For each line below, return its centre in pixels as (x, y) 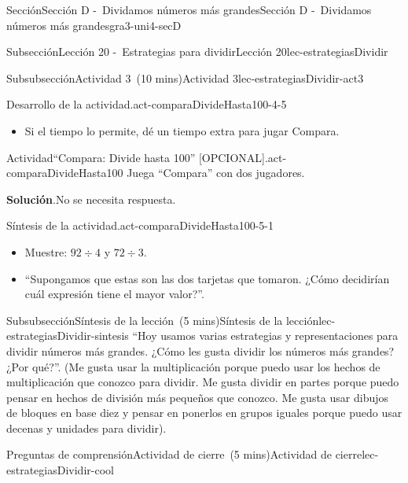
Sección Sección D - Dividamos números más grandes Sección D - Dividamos (189, 9)
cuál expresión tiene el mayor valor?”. (114, 294)
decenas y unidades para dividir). (86, 428)
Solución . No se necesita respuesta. (91, 199)
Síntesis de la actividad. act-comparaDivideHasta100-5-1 (140, 225)
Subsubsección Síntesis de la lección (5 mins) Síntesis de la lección (163, 320)
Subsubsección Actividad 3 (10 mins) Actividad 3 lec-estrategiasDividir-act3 (185, 77)
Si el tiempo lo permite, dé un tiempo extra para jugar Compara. (182, 130)
